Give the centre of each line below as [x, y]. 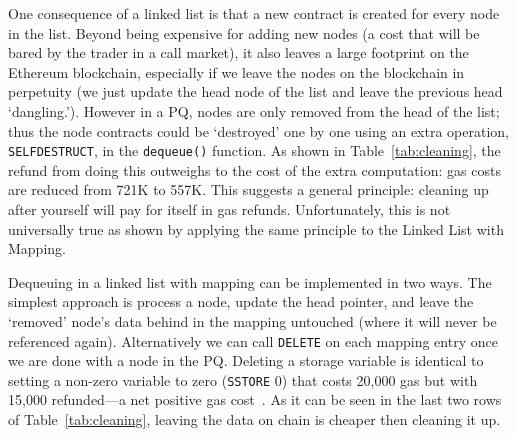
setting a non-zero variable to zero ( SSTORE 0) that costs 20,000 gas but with [243, 379]
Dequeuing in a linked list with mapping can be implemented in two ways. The [250, 281]
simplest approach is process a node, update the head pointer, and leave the [241, 301]
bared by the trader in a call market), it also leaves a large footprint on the [238, 52]
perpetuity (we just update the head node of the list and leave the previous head [255, 91]
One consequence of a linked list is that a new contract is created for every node [254, 13]
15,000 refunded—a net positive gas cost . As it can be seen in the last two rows [255, 399]
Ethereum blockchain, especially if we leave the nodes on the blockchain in [236, 71]
